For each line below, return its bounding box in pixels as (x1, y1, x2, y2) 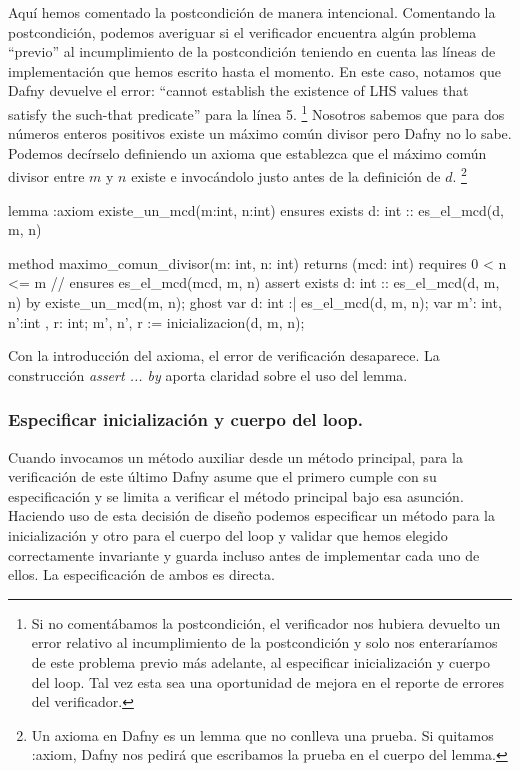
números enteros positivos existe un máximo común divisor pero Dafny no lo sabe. (8, 123, 512, 144)
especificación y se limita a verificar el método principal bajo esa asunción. (8, 485, 464, 506)
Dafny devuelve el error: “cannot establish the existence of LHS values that (8, 80, 469, 101)
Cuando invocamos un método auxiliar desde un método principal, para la (8, 446, 463, 467)
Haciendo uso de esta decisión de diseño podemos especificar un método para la (8, 505, 496, 526)
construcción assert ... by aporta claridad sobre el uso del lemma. (8, 364, 408, 385)
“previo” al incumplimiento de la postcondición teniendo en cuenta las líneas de (8, 41, 496, 62)
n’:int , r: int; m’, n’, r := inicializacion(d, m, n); (8, 311, 305, 332)
